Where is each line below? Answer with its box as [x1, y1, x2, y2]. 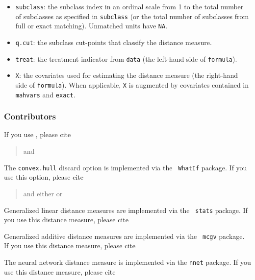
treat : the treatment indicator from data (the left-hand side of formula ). [15, 53, 237, 64]
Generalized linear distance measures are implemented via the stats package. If [4, 205, 248, 215]
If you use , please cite [4, 129, 71, 140]
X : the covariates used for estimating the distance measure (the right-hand [15, 70, 238, 80]
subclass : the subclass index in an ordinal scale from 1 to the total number [15, 1, 244, 11]
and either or [23, 188, 63, 198]
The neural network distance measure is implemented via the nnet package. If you [4, 257, 251, 267]
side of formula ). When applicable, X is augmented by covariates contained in [15, 79, 249, 90]
